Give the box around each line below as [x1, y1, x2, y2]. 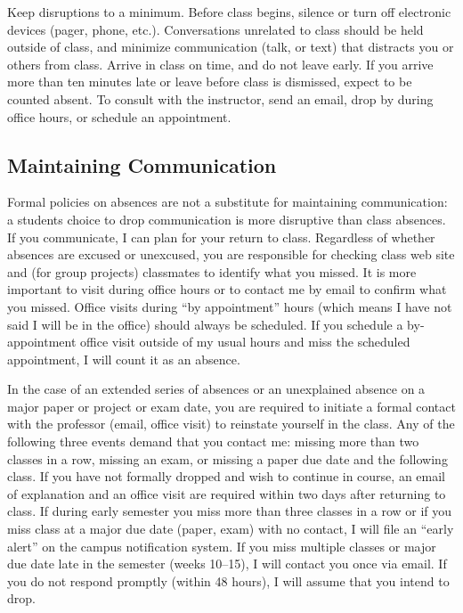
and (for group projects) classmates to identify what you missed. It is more [7, 262, 417, 281]
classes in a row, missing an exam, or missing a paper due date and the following [7, 449, 448, 468]
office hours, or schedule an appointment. [7, 107, 231, 126]
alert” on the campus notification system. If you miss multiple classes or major [7, 536, 436, 555]
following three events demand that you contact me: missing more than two [7, 432, 419, 451]
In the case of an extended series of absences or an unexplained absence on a [7, 380, 426, 398]
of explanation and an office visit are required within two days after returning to [7, 484, 446, 503]
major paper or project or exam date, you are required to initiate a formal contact [7, 396, 456, 415]
